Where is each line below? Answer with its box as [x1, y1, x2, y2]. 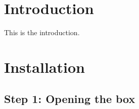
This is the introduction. [4, 27, 80, 38]
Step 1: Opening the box [4, 91, 135, 106]
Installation [4, 56, 85, 77]
